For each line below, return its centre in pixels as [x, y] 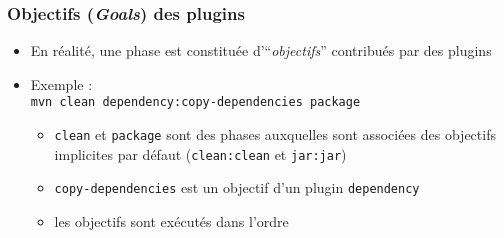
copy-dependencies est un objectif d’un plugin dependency [237, 187]
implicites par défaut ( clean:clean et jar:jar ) [200, 153]
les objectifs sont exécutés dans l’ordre [171, 221]
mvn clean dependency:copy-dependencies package [195, 102]
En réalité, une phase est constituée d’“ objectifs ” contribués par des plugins [261, 50]
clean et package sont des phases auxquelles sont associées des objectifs [275, 134]
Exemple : [61, 83]
